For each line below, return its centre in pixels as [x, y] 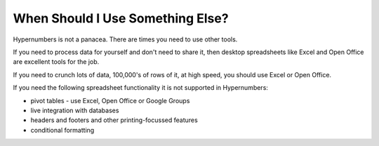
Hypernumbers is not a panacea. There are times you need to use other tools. [125, 39]
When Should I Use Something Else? [121, 18]
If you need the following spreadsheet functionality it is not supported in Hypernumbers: [140, 88]
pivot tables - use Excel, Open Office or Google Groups [110, 100]
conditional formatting [62, 130]
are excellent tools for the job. [56, 62]
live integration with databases [75, 110]
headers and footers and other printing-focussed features [114, 120]
